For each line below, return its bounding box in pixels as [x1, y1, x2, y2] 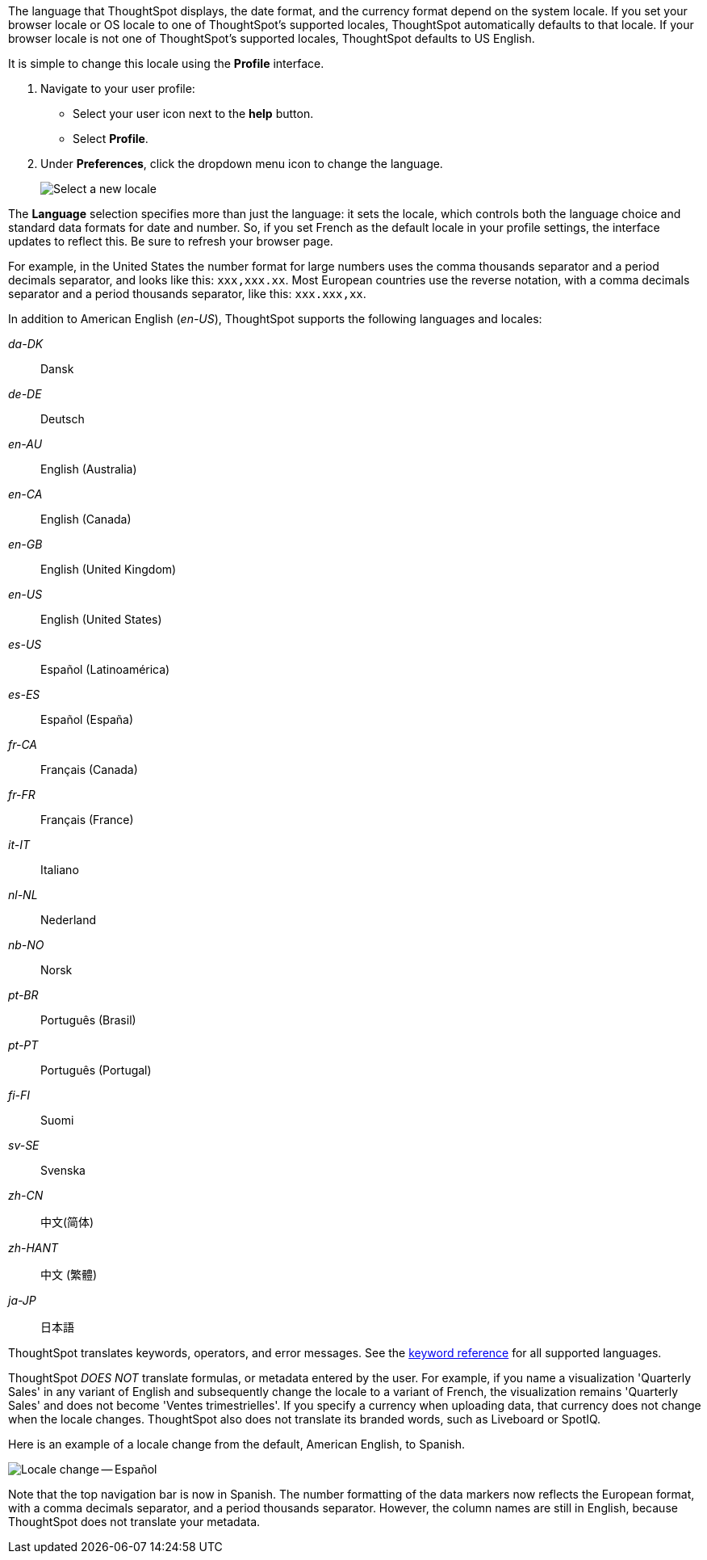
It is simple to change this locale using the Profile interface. [8, 57, 324, 70]
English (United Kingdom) [40, 562, 177, 576]
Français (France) [40, 813, 134, 826]
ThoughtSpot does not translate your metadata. [8, 1515, 261, 1528]
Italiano [40, 863, 79, 877]
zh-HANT [8, 1241, 59, 1255]
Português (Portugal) [40, 1063, 152, 1077]
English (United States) [40, 612, 162, 626]
